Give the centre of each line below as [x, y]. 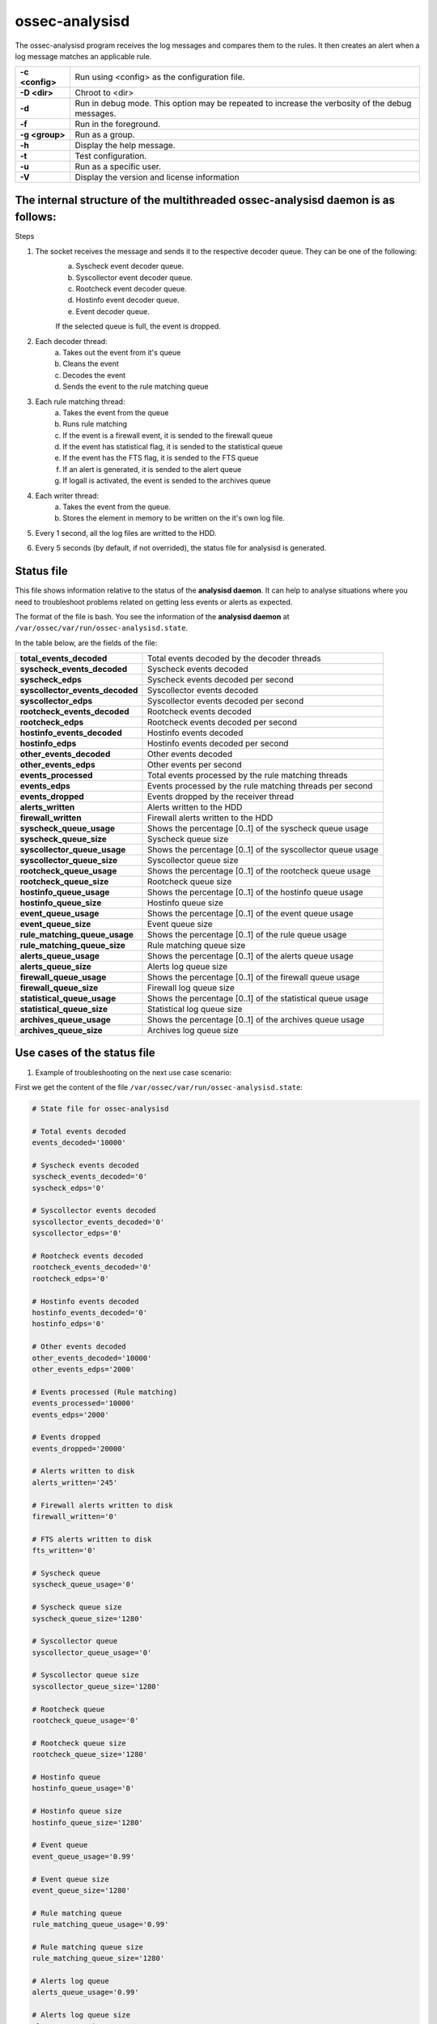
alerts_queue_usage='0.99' [85, 1992]
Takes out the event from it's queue [122, 352]
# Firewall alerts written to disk [102, 1505]
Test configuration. [111, 156]
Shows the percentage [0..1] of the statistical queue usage [258, 998]
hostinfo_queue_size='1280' [87, 1822]
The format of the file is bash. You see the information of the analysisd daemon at [153, 616]
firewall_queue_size [59, 988]
